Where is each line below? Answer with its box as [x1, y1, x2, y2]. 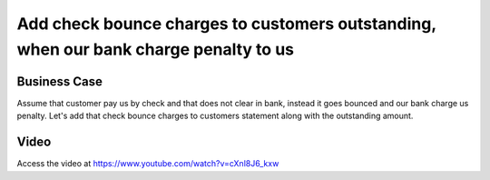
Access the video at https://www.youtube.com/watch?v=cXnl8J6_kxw [16, 158, 279, 169]
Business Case [16, 74, 103, 89]
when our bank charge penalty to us [16, 39, 295, 59]
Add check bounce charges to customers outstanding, [16, 14, 436, 34]
